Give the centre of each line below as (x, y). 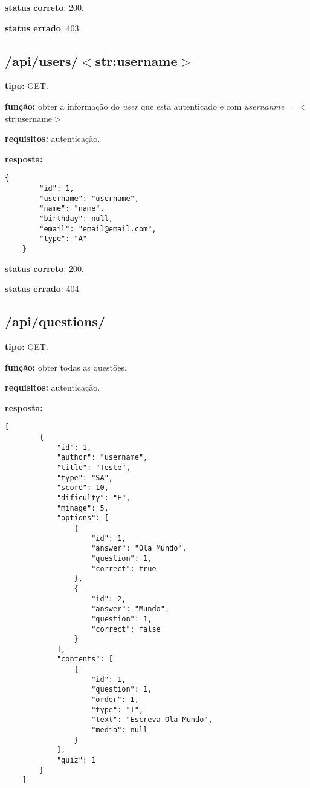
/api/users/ (42, 60)
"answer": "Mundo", (131, 609)
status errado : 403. (43, 28)
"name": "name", (72, 209)
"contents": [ (85, 659)
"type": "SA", (85, 478)
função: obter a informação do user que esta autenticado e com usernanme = (150, 106)
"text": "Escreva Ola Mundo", (152, 720)
